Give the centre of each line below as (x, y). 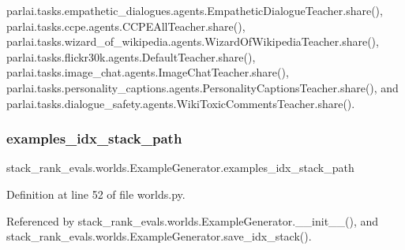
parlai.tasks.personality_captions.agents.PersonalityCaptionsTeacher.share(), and (202, 87)
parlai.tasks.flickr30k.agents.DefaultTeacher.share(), (131, 56)
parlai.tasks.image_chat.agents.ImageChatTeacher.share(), (148, 72)
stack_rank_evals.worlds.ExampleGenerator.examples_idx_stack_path (180, 168)
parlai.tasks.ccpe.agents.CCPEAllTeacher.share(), (126, 26)
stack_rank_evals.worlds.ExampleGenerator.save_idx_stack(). (159, 236)
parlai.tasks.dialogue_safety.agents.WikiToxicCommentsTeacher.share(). (181, 103)
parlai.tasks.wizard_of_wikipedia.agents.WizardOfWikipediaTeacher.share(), (193, 41)
